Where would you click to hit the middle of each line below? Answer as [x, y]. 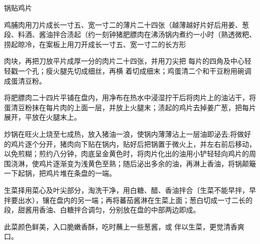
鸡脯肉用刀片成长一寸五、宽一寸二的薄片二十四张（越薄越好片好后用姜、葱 [126, 24]
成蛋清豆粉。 [25, 80]
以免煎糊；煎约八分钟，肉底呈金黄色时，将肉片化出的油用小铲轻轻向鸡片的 [126, 154]
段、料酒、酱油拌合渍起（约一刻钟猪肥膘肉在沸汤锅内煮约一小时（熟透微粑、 [130, 34]
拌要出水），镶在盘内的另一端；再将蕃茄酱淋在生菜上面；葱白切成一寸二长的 [128, 200]
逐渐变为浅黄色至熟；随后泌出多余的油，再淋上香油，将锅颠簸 [154, 163]
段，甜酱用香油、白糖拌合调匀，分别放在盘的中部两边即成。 [102, 210]
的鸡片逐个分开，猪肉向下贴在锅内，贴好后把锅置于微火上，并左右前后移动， [130, 144]
